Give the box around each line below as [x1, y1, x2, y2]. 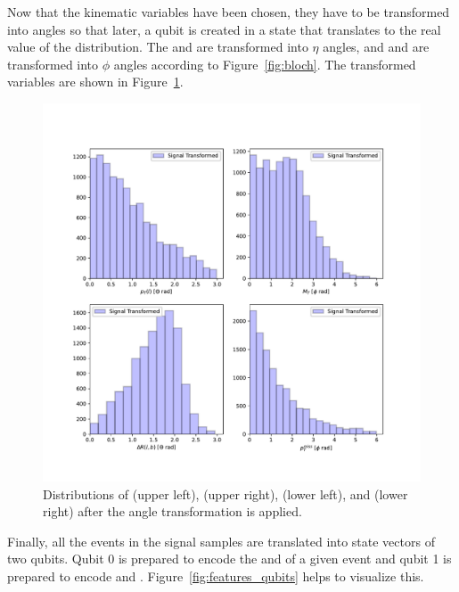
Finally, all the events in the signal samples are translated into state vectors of [7, 531, 435, 550]
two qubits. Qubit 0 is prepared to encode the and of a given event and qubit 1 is [7, 549, 452, 568]
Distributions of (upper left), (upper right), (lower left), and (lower [43, 484, 408, 503]
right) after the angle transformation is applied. [43, 502, 302, 521]
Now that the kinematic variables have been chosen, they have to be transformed [7, 3, 450, 21]
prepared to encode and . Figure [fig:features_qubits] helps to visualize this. [7, 566, 424, 585]
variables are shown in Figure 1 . [7, 72, 184, 91]
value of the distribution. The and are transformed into [7, 37, 308, 56]
